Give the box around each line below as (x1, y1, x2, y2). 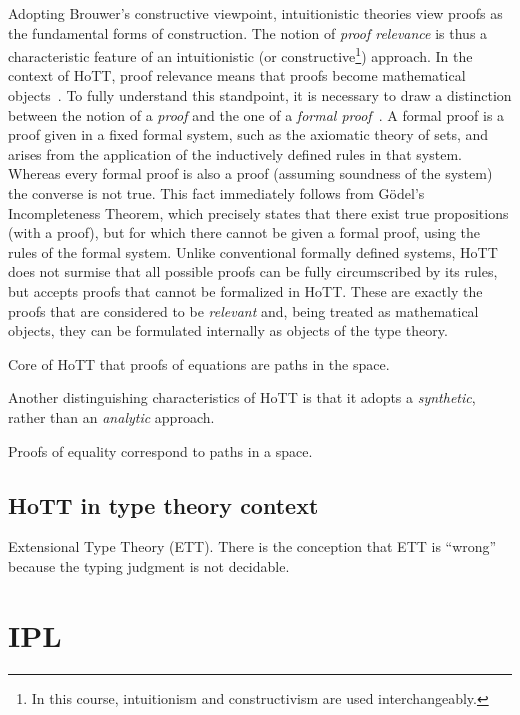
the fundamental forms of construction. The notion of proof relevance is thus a (8, 22, 488, 43)
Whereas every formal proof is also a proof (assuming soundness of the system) (8, 163, 493, 184)
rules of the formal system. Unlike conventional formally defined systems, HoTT (8, 241, 498, 262)
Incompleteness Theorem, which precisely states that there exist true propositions (8, 202, 509, 223)
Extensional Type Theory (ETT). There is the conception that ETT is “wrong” (8, 536, 497, 557)
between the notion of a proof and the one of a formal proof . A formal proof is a (8, 104, 505, 125)
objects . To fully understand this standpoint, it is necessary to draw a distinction (8, 85, 512, 106)
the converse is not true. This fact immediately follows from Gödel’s (8, 183, 425, 203)
